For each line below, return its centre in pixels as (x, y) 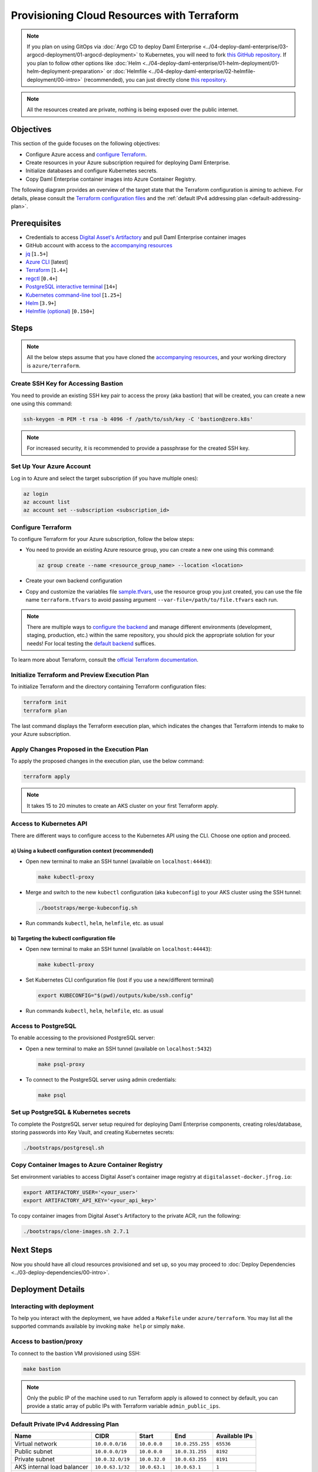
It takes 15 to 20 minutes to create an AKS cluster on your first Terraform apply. (123, 805)
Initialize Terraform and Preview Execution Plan (80, 675)
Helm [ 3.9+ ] (41, 303)
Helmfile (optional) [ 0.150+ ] (60, 311)
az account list (47, 502)
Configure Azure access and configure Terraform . (86, 154)
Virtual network (36, 1444)
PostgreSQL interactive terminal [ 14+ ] (72, 287)
